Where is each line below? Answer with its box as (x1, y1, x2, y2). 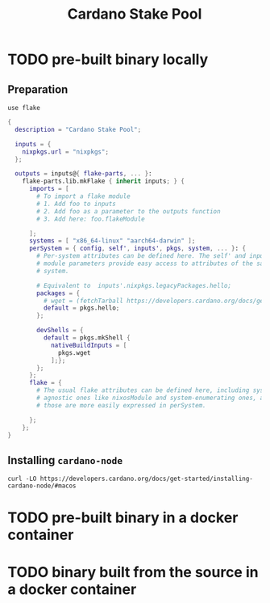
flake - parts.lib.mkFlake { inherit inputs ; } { (22, 177, 185, 186)
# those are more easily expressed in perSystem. (36, 401, 206, 409)
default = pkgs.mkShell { (43, 334, 131, 342)
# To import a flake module (36, 192, 131, 200)
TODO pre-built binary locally (7, 50, 209, 69)
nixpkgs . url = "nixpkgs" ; (22, 147, 110, 156)
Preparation (7, 82, 69, 96)
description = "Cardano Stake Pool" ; (15, 125, 142, 133)
